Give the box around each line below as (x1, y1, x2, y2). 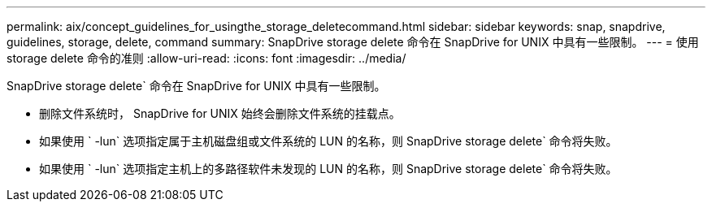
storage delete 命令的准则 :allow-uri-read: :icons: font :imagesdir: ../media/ (7, 51, 406, 65)
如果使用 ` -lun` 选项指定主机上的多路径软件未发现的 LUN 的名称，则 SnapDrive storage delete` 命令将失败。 (39, 162, 618, 175)
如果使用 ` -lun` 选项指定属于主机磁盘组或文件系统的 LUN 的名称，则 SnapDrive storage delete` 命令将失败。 (39, 134, 618, 148)
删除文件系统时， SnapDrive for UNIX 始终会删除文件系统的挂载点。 (39, 106, 401, 120)
